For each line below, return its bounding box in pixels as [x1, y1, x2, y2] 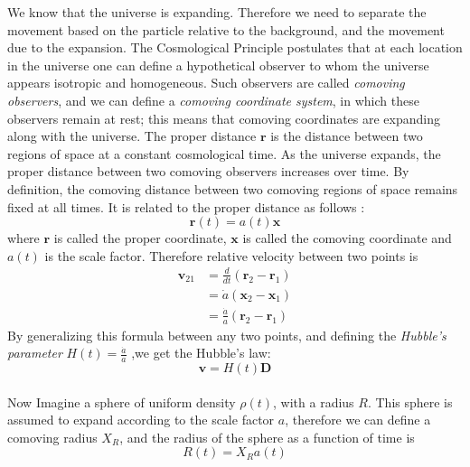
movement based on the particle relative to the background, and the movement [7, 20, 445, 39]
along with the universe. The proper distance [7, 126, 257, 145]
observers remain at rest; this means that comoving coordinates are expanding [7, 108, 441, 127]
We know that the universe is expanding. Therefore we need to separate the [7, 3, 427, 21]
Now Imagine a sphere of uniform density [7, 392, 236, 411]
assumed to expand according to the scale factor [7, 410, 275, 429]
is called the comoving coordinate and [242, 229, 452, 248]
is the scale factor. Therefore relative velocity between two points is [44, 246, 418, 265]
